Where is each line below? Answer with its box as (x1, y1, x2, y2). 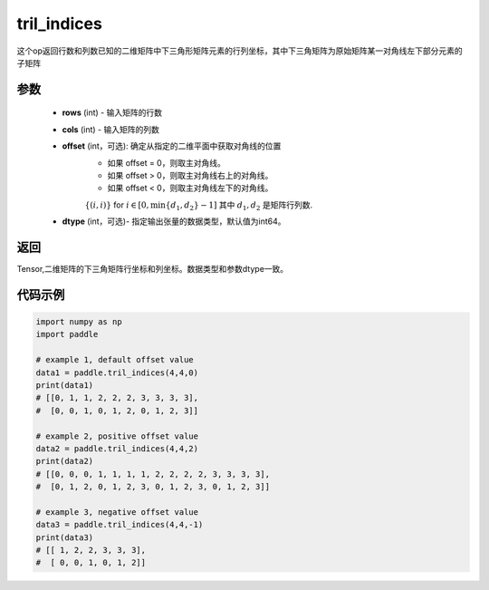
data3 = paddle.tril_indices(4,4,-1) (35, 519, 204, 530)
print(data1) (35, 380, 94, 390)
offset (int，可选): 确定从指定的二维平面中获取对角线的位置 (62, 140, 282, 151)
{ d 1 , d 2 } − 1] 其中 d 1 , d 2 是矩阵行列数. (165, 199, 312, 212)
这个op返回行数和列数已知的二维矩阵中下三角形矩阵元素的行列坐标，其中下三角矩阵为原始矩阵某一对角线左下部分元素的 (16, 45, 463, 56)
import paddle (35, 329, 99, 340)
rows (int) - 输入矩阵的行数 (62, 107, 163, 118)
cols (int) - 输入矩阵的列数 (62, 123, 160, 135)
